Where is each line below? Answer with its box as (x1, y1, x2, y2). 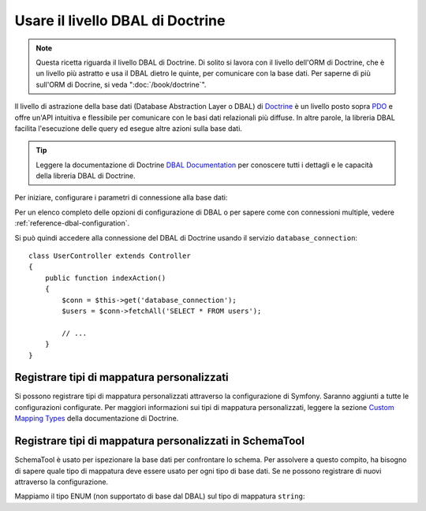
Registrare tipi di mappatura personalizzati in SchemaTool (14, 435, 305, 448)
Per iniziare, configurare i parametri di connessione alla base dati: (14, 193, 228, 203)
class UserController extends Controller (28, 252, 191, 260)
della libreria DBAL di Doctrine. (35, 171, 136, 181)
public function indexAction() (44, 273, 166, 282)
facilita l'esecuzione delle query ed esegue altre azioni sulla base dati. (14, 123, 242, 133)
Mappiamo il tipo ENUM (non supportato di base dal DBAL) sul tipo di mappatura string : (14, 491, 305, 501)
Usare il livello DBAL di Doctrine (14, 12, 226, 29)
